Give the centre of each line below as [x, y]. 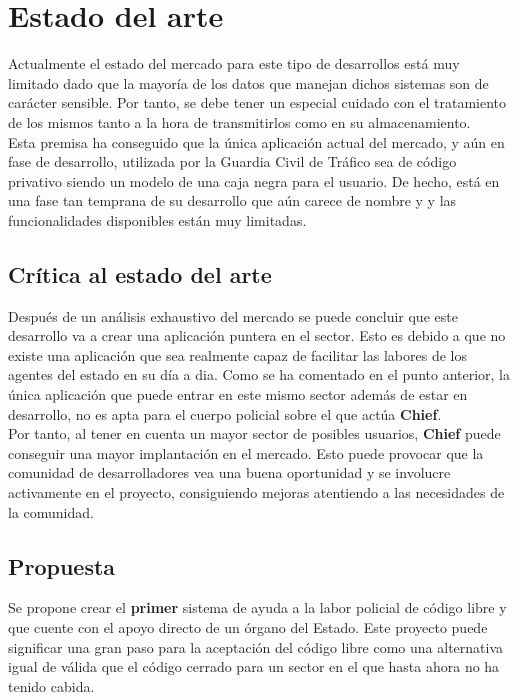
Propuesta [62, 565]
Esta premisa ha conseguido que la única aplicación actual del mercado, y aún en [256, 141]
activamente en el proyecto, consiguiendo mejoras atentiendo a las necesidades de [256, 492]
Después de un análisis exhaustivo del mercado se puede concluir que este [233, 315]
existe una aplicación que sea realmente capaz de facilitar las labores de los [237, 354]
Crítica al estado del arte [140, 273]
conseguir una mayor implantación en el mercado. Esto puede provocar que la [246, 452]
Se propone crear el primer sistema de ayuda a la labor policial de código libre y [257, 607]
